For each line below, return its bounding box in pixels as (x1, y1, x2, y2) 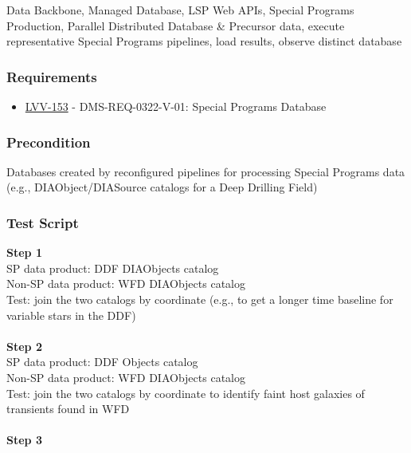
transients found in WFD (6, 400, 130, 417)
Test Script (6, 212, 79, 232)
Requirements (6, 66, 97, 86)
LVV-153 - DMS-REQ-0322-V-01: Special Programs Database (25, 98, 327, 114)
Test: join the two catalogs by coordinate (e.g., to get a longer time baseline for (6, 291, 393, 307)
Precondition (6, 132, 91, 152)
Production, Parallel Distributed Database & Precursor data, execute (6, 17, 345, 33)
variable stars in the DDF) (6, 306, 136, 323)
